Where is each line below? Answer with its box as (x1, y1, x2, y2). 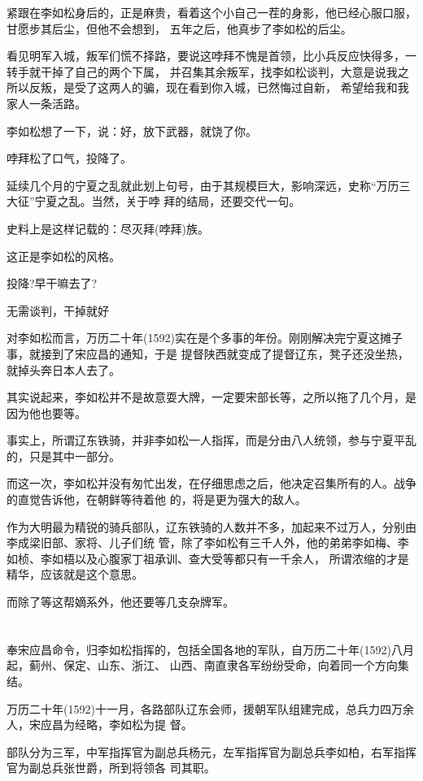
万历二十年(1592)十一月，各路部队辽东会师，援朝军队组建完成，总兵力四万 (7, 700, 403, 717)
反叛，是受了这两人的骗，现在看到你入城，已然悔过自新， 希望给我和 (28, 79, 398, 96)
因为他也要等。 (7, 404, 86, 421)
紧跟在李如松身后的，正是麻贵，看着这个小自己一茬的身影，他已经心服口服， (7, 4, 416, 20)
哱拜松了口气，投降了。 (7, 150, 132, 167)
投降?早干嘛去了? (7, 275, 98, 292)
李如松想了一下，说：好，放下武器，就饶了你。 (7, 122, 257, 139)
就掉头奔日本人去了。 (7, 361, 120, 378)
